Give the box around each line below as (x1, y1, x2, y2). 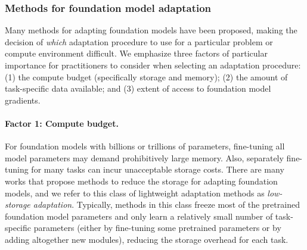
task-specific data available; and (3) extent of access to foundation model (5, 82, 271, 95)
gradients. (5, 93, 41, 106)
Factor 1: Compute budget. (5, 117, 119, 129)
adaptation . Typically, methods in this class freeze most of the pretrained (33, 198, 300, 211)
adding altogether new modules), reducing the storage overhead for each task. (5, 233, 289, 245)
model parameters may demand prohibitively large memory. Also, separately (5, 151, 284, 164)
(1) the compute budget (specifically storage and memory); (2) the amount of (5, 70, 288, 83)
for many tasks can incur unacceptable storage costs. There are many (31, 163, 284, 176)
